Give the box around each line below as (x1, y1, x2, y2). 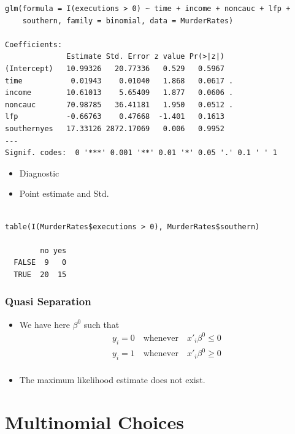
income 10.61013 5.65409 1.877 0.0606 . (5, 88, 234, 97)
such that (83, 318, 120, 330)
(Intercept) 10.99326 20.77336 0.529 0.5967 (5, 64, 224, 73)
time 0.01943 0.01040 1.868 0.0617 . (5, 76, 234, 85)
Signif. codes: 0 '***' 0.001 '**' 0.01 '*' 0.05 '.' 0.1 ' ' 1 (5, 148, 277, 158)
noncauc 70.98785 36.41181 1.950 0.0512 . (5, 100, 234, 109)
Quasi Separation (5, 294, 91, 309)
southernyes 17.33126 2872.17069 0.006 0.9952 (5, 124, 224, 133)
